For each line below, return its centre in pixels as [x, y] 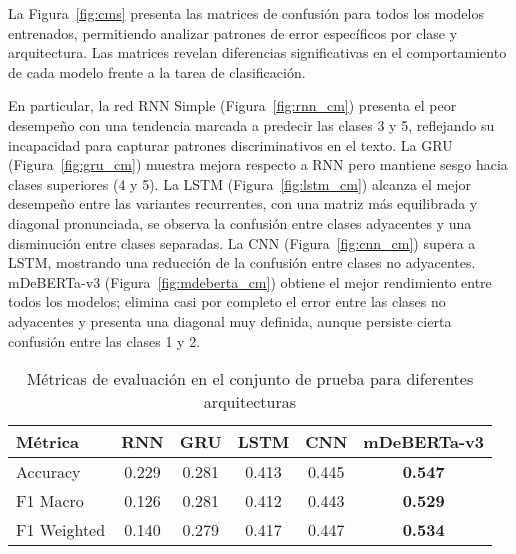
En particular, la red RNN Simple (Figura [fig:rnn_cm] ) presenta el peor [232, 105]
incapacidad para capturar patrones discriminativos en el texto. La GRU [230, 144]
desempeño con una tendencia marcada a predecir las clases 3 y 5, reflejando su [251, 124]
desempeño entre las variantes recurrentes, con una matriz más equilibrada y [243, 203]
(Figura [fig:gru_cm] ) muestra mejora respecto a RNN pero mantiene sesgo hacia [258, 164]
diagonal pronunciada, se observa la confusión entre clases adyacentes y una [240, 222]
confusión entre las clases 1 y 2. [104, 340]
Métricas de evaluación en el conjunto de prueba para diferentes [250, 379]
